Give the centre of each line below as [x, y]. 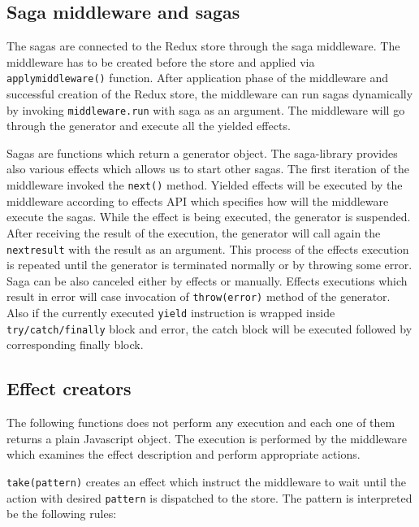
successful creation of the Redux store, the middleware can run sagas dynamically [210, 94]
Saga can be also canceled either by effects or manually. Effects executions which [207, 280]
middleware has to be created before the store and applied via [161, 61]
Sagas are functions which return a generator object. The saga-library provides [202, 152]
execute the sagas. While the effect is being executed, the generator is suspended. [209, 217]
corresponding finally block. [75, 344]
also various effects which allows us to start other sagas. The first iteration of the [208, 169]
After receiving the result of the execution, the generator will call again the [194, 232]
